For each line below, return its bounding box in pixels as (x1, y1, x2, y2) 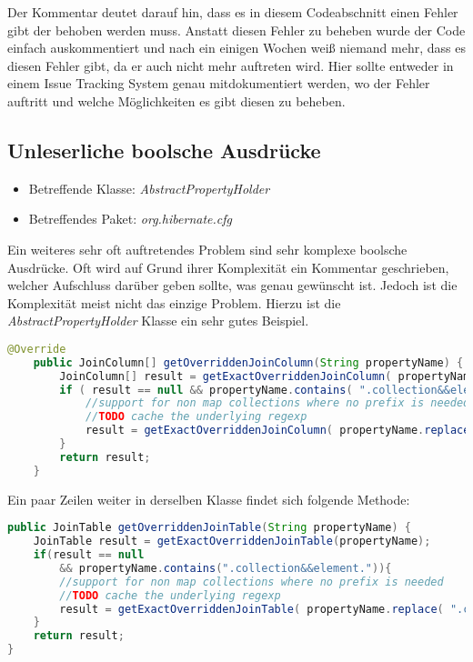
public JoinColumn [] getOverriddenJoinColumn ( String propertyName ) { (33, 356, 464, 369)
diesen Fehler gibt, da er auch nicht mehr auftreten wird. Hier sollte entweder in (7, 55, 454, 75)
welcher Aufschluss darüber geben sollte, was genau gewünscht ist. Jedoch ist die (7, 276, 458, 295)
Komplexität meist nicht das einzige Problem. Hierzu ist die (7, 293, 341, 312)
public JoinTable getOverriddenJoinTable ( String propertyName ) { (7, 521, 411, 535)
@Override (7, 342, 66, 356)
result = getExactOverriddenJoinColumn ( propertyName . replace (85, 424, 470, 437)
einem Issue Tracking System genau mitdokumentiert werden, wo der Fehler (7, 74, 430, 93)
